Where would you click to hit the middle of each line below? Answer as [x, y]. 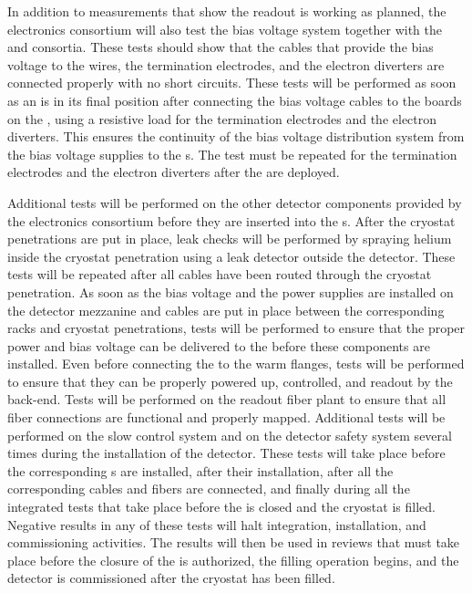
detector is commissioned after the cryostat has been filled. [171, 578]
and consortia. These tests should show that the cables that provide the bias [221, 47]
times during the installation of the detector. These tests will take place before [226, 453]
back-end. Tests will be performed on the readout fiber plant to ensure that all [227, 399]
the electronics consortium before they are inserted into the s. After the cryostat [231, 220]
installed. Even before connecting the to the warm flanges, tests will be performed [236, 364]
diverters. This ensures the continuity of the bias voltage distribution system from [236, 136]
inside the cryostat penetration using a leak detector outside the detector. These [231, 256]
